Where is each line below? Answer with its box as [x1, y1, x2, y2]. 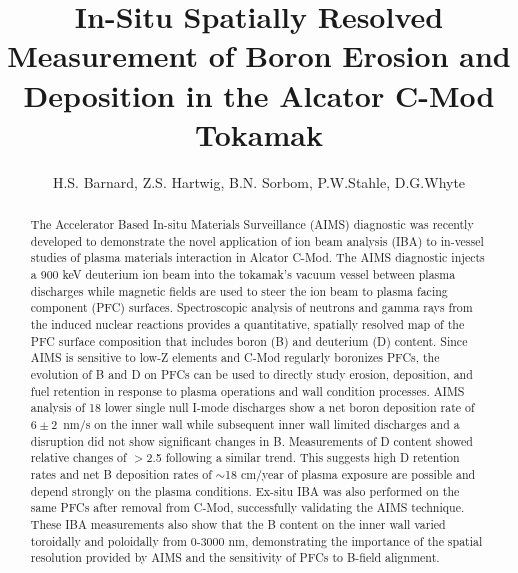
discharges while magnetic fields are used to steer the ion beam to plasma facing [30, 282, 448, 299]
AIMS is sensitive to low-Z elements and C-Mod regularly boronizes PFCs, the [30, 349, 440, 366]
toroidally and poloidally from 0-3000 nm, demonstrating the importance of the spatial [30, 532, 483, 549]
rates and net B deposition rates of [30, 465, 212, 482]
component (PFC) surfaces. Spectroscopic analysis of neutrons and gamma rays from [30, 299, 473, 316]
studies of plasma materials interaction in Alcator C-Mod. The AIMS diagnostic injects [30, 249, 485, 266]
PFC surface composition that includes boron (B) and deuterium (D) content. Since [30, 332, 468, 349]
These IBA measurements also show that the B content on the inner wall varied [30, 515, 446, 532]
